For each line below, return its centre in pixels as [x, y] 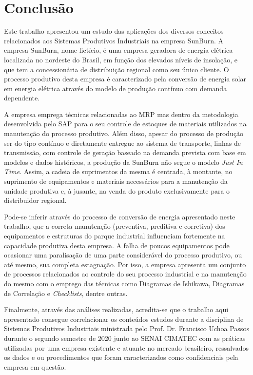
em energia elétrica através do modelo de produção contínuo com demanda [116, 88]
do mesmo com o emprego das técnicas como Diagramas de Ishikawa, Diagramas [124, 283]
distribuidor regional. [35, 200]
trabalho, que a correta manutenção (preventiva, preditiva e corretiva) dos [115, 226]
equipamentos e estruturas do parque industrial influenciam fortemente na [115, 236]
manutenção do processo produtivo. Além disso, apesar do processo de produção [124, 133]
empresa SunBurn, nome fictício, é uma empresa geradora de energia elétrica [118, 50]
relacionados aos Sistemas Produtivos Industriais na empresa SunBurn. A [114, 40]
